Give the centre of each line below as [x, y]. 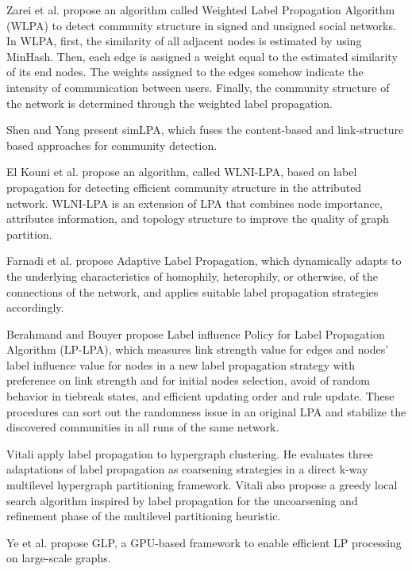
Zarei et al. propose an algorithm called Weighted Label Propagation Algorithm [201, 10]
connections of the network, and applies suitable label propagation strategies [193, 291]
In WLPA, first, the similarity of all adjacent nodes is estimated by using [184, 41]
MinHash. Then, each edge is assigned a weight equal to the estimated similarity [202, 56]
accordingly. [35, 307]
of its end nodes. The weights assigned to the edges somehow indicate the [185, 72]
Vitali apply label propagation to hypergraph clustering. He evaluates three [190, 453]
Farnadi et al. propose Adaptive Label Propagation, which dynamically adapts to [204, 261]
